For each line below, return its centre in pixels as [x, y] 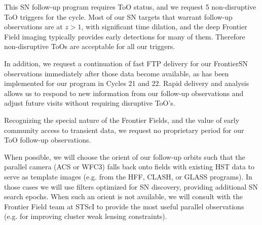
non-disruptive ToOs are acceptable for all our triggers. [90, 46]
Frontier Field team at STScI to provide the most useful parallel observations [124, 206]
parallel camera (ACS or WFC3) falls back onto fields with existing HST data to [129, 167]
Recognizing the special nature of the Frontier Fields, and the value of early [122, 120]
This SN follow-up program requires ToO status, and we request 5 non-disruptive [130, 7]
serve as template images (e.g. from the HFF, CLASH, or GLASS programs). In [128, 176]
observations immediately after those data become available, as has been [117, 73]
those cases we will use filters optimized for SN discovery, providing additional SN [131, 186]
